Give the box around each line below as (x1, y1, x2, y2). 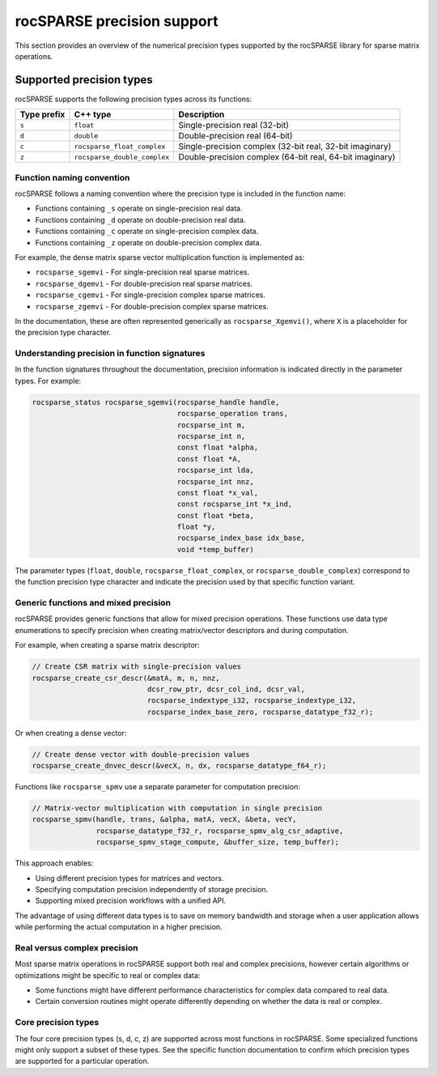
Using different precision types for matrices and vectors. (35, 873, 224, 882)
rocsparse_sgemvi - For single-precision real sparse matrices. (35, 267, 250, 277)
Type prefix (19, 109, 66, 121)
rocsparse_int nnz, (176, 477, 254, 486)
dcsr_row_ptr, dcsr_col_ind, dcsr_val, (146, 684, 306, 694)
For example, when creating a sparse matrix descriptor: (15, 640, 200, 650)
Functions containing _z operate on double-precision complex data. (35, 237, 262, 247)
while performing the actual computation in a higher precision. (15, 922, 223, 932)
